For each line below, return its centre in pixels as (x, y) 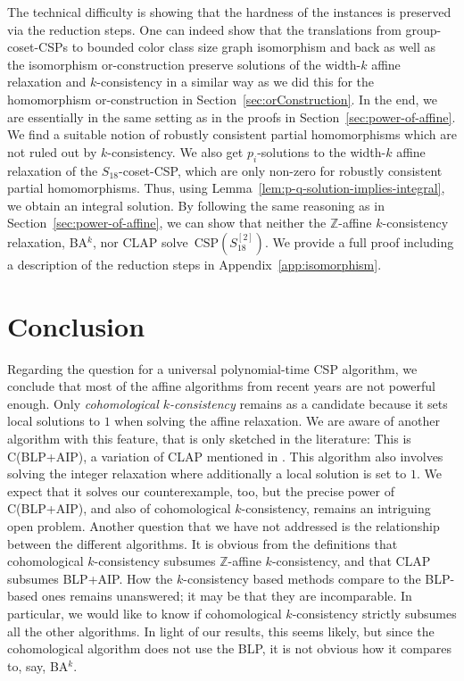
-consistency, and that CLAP (351, 561)
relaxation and (47, 82)
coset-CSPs (37, 47)
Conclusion (76, 325)
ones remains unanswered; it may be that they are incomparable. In (227, 596)
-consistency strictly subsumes (374, 613)
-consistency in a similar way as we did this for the (236, 82)
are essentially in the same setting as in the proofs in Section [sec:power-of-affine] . (232, 116)
